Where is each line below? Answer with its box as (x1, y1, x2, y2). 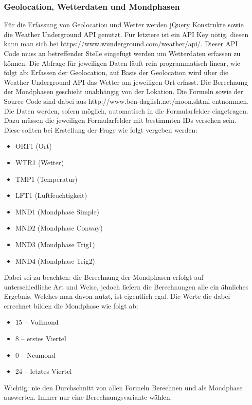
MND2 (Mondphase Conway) (15, 223, 103, 233)
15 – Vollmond (15, 317, 59, 327)
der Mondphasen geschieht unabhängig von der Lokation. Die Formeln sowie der (4, 86, 243, 96)
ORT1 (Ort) (15, 141, 52, 151)
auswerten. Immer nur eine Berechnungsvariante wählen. (4, 392, 172, 402)
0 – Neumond (15, 349, 55, 360)
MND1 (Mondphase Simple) (15, 206, 99, 216)
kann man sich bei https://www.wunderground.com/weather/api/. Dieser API (4, 39, 238, 49)
